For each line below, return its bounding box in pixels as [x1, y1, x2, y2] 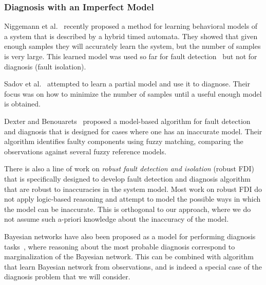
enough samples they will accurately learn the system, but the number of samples [4, 41, 261, 51]
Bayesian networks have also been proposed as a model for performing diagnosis [4, 230, 256, 241]
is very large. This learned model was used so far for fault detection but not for [4, 51, 257, 61]
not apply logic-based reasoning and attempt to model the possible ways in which [4, 193, 261, 204]
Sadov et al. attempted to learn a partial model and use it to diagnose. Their [4, 78, 251, 89]
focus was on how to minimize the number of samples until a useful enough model [4, 88, 262, 99]
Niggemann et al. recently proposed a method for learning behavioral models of [4, 21, 258, 31]
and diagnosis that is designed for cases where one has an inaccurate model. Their [4, 126, 262, 136]
